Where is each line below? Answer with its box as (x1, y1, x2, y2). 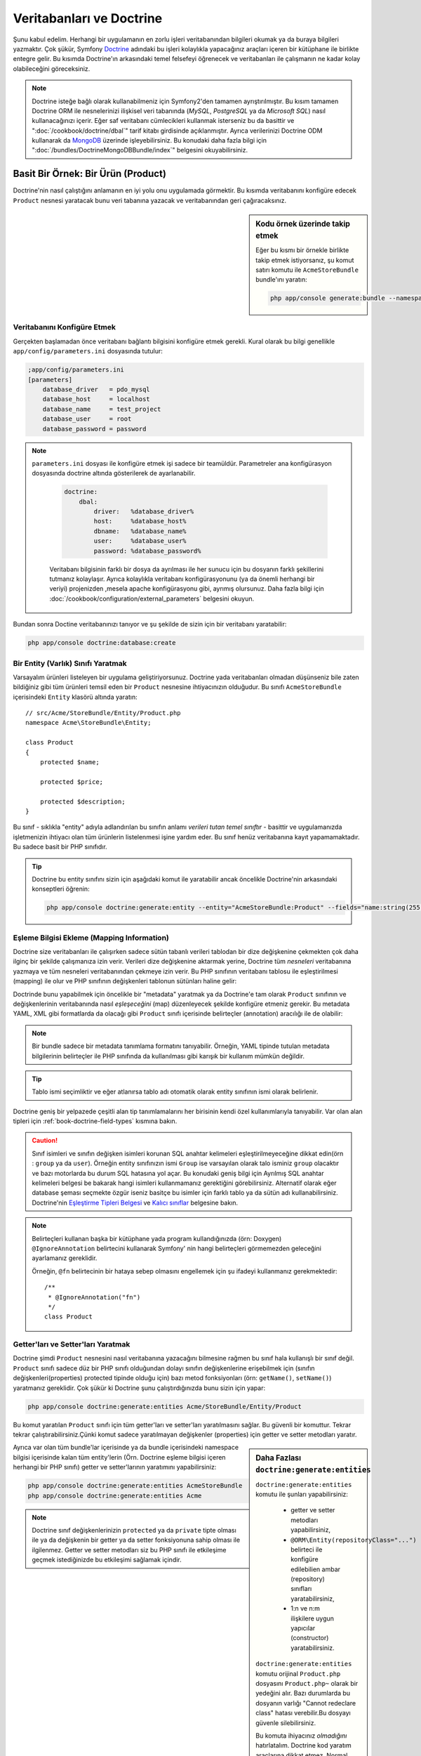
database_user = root (42, 415, 132, 423)
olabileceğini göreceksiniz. (13, 64, 91, 73)
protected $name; (39, 759, 100, 766)
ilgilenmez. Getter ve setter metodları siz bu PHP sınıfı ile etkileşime (32, 1545, 227, 1554)
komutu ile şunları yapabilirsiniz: (255, 1490, 349, 1498)
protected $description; (39, 797, 126, 806)
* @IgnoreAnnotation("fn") (48, 1293, 141, 1301)
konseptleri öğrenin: (32, 885, 91, 893)
